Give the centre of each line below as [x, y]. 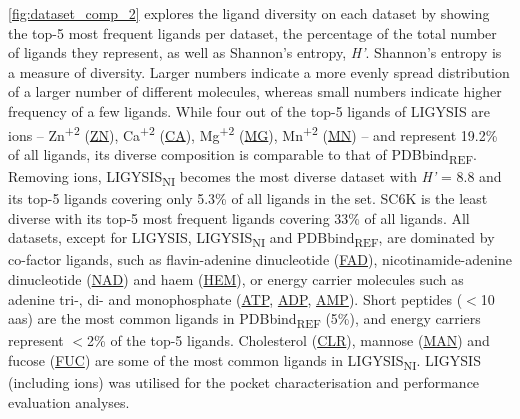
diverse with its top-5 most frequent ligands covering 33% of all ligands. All [239, 217]
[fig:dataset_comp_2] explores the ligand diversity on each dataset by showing [249, 13]
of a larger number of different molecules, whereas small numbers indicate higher [255, 91]
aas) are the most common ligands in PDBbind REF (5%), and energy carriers [244, 319]
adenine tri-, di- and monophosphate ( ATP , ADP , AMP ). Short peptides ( [235, 298]
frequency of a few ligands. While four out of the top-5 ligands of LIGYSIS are [249, 110]
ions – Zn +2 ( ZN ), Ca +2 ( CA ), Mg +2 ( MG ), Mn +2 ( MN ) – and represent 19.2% [253, 133]
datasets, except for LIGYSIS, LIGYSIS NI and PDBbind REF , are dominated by [251, 239]
